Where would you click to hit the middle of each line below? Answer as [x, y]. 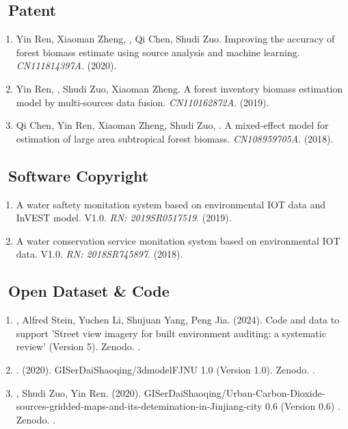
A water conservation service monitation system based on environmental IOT [178, 240]
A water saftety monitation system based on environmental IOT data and [171, 204]
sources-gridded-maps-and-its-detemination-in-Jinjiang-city [139, 406]
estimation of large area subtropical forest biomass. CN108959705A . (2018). [175, 138]
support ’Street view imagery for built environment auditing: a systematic [171, 333]
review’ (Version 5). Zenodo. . [78, 346]
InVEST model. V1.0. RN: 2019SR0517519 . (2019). [124, 218]
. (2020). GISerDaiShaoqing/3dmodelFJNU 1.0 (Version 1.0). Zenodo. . [165, 369]
